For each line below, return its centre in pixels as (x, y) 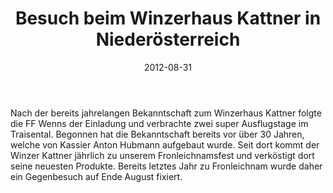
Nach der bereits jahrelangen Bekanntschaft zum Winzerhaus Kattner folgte (166, 113)
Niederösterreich (168, 39)
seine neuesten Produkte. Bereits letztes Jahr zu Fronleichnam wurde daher (166, 166)
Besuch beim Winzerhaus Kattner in (168, 18)
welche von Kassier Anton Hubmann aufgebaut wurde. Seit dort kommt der (165, 144)
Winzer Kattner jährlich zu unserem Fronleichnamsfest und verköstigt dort (162, 155)
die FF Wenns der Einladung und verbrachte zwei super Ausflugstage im (159, 123)
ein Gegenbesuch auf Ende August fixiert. (96, 176)
